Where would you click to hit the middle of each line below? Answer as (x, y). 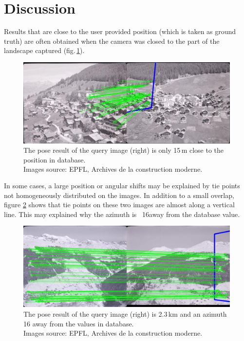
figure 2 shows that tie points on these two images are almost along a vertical (119, 205)
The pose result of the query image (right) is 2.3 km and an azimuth (125, 314)
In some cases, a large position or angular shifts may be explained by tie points (122, 185)
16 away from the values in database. (79, 323)
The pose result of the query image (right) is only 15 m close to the (124, 150)
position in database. (55, 159)
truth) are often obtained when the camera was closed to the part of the (112, 41)
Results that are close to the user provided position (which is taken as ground (120, 31)
